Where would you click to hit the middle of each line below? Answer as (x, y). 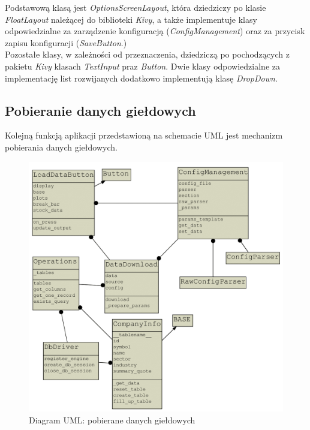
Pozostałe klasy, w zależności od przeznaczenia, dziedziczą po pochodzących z (147, 54)
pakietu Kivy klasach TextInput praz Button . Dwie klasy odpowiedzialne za (142, 66)
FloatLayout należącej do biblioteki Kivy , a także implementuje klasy (131, 19)
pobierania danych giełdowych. (61, 147)
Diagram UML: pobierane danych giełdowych (112, 420)
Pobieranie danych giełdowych (100, 110)
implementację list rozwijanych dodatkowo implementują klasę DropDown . (141, 78)
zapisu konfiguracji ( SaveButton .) (66, 42)
